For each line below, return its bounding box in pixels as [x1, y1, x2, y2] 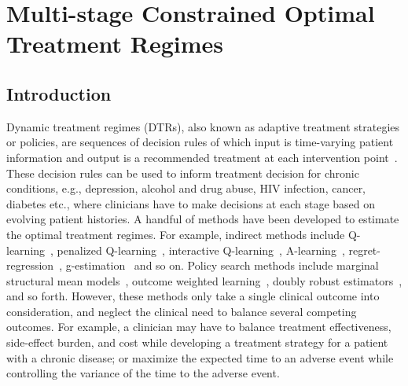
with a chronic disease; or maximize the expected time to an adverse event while [6, 349, 394, 366]
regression [6, 257, 54, 274]
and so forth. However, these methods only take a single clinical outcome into [6, 288, 380, 304]
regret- [348, 241, 380, 258]
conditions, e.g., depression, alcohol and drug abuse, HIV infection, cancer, [6, 180, 366, 197]
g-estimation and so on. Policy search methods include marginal [65, 257, 379, 274]
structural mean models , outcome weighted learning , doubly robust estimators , [6, 272, 402, 289]
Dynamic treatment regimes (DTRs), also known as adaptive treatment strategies [6, 118, 400, 134]
